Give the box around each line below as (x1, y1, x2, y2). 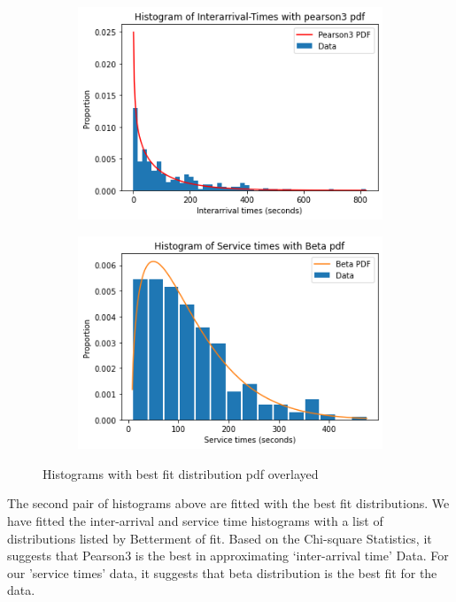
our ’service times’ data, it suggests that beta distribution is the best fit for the (7, 563, 437, 582)
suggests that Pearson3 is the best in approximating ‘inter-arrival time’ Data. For (7, 546, 449, 565)
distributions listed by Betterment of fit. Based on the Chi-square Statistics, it (7, 529, 432, 547)
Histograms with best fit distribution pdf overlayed (43, 464, 319, 482)
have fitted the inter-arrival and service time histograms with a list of (7, 511, 383, 529)
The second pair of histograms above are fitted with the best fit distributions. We (7, 494, 450, 513)
